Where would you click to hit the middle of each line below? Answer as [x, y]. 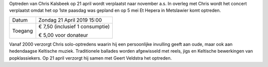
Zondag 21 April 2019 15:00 [70, 20]
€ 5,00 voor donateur [63, 35]
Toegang [23, 31]
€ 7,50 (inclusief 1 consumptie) [74, 26]
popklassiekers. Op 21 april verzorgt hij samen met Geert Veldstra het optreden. [91, 58]
